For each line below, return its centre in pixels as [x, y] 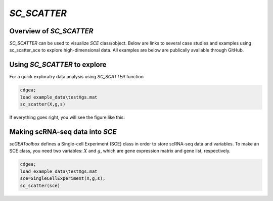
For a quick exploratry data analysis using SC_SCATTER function [77, 77]
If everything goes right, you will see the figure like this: [67, 117]
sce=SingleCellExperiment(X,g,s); [63, 179]
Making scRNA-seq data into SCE [63, 132]
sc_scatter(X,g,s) [43, 104]
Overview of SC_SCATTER [51, 31]
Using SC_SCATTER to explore [58, 65]
